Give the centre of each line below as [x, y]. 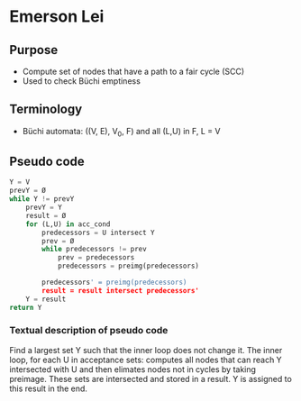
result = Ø [46, 215]
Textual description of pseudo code [89, 331]
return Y [26, 307]
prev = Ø [58, 241]
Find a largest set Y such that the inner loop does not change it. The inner [146, 350]
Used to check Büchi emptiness [82, 81]
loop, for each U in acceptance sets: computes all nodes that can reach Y [146, 360]
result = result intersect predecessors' [121, 290]
